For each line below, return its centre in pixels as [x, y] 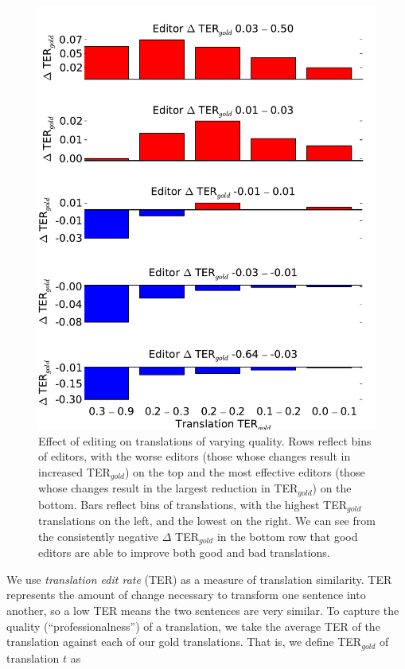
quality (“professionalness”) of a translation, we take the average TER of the [193, 626]
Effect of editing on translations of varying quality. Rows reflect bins [205, 440]
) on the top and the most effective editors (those [245, 471]
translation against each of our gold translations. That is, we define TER [184, 642]
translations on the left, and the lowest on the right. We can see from [207, 521]
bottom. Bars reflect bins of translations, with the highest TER [193, 504]
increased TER [74, 471]
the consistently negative [99, 536]
